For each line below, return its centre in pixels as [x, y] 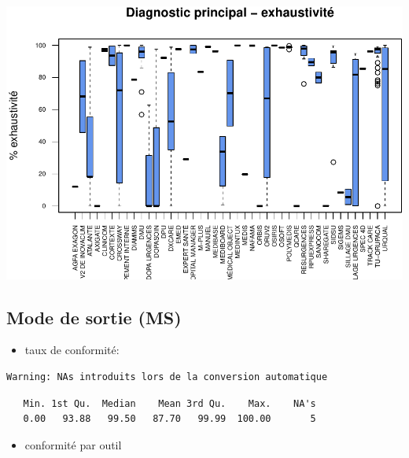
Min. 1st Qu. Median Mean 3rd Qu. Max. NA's [169, 403]
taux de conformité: [72, 350]
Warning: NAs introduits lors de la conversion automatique [167, 377]
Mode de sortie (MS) [94, 317]
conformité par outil [73, 444]
